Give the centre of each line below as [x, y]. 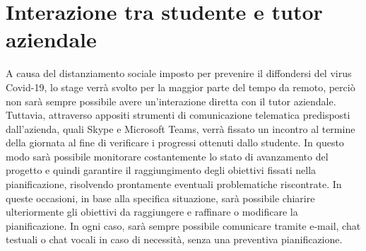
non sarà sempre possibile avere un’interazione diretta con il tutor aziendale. [171, 101]
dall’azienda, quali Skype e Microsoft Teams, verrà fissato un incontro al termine [181, 128]
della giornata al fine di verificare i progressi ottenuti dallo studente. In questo [175, 142]
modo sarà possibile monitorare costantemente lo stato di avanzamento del [167, 156]
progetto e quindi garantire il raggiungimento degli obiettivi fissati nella [161, 170]
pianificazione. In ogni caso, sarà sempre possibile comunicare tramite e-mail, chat [183, 225]
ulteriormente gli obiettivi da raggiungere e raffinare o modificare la [152, 212]
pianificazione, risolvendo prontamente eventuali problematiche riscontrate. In [174, 184]
